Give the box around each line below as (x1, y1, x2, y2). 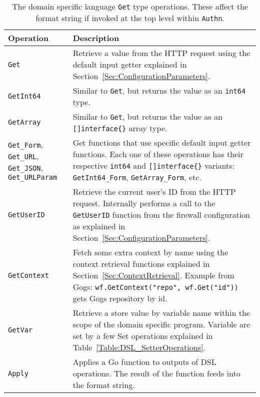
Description (72, 32, 119, 44)
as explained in (72, 220, 125, 232)
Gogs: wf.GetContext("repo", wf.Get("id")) (72, 281, 238, 292)
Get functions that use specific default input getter (72, 137, 251, 148)
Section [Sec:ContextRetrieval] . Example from (72, 269, 234, 281)
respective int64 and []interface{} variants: (72, 160, 234, 171)
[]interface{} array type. (72, 122, 167, 134)
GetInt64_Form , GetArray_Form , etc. (72, 171, 201, 183)
